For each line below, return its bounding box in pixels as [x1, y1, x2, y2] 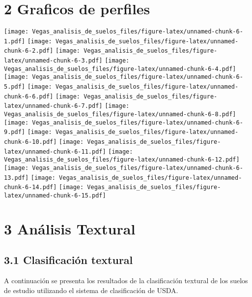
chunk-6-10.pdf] [4, 138, 57, 145]
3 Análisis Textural [4, 218, 136, 238]
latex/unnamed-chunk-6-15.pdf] [4, 192, 106, 199]
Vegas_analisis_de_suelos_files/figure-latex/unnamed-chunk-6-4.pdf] [4, 65, 236, 72]
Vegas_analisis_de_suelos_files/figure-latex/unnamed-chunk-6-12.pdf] [4, 156, 240, 164]
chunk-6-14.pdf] [4, 184, 57, 191]
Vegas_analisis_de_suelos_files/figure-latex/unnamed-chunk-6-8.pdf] [4, 111, 236, 118]
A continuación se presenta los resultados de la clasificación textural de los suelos [4, 275, 248, 286]
